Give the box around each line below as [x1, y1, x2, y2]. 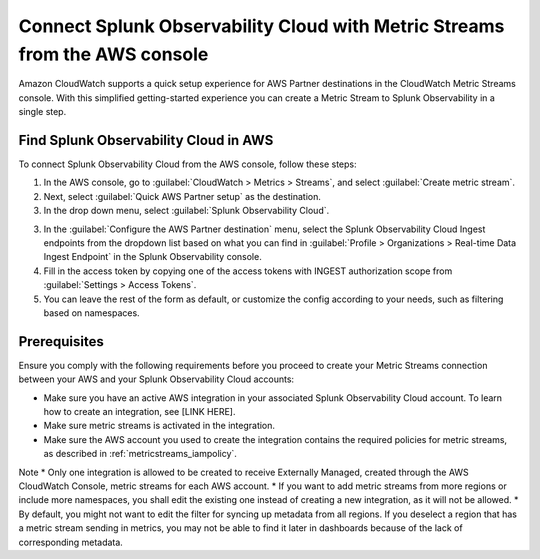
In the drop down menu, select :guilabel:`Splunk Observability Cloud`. [43, 205, 330, 217]
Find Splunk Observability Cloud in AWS [18, 131, 274, 149]
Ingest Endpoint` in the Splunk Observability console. [43, 251, 262, 263]
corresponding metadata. [18, 536, 124, 548]
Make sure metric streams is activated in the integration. [43, 420, 275, 432]
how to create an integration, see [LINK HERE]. [43, 406, 236, 418]
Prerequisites [18, 333, 104, 350]
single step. [18, 106, 67, 118]
